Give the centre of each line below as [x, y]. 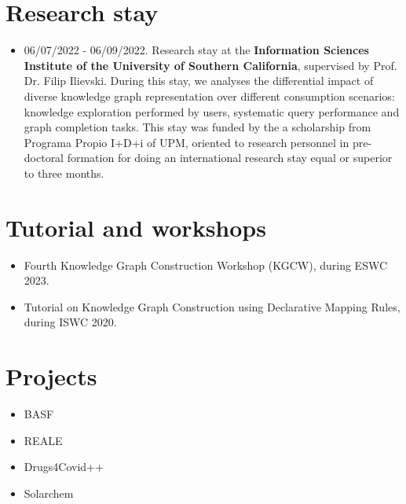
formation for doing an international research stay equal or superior [230, 158]
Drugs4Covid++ [64, 467]
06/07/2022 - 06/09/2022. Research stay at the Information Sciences [196, 50]
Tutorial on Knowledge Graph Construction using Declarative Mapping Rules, [212, 306]
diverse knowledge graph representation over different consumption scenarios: [209, 96]
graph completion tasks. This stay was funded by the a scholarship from [198, 127]
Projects [51, 376]
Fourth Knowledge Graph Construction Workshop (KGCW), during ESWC [206, 265]
